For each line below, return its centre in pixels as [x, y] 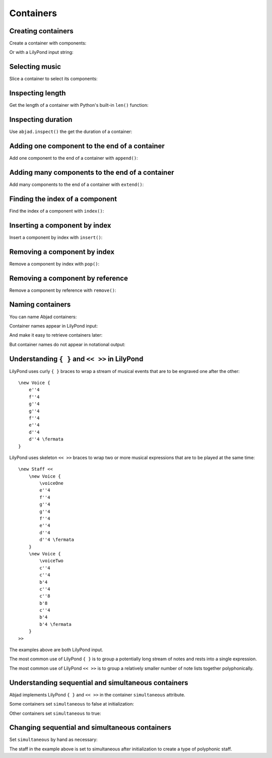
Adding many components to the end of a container [92, 172]
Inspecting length [38, 93]
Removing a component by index [62, 252]
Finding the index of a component [63, 199]
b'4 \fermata [55, 624]
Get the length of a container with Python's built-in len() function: [79, 105]
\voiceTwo [52, 561]
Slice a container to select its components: [53, 79]
